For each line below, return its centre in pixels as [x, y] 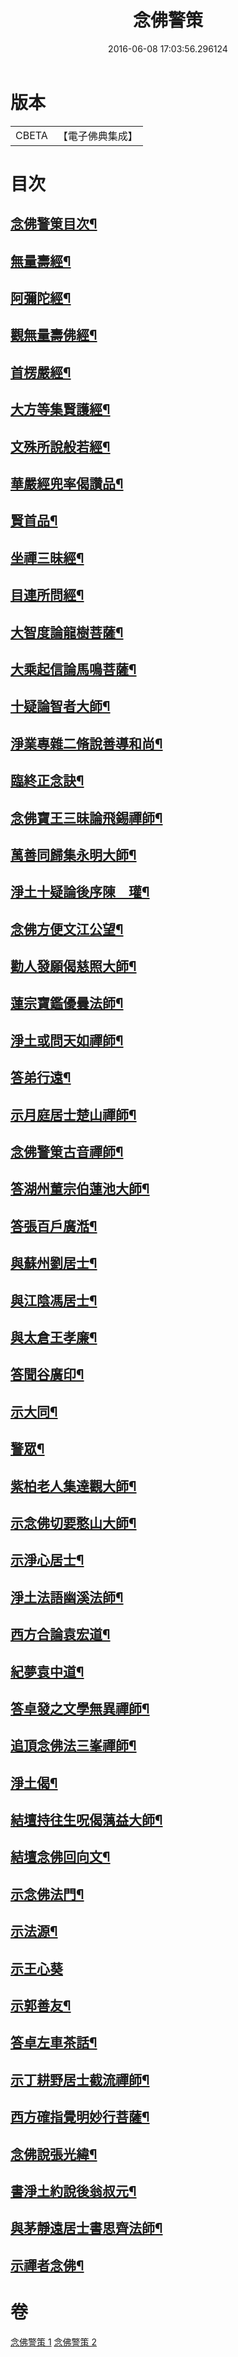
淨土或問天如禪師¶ [67, 1040]
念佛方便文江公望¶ [67, 929]
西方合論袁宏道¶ [60, 1634]
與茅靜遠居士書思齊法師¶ [86, 2228]
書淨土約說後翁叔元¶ [73, 2191]
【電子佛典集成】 [97, 136]
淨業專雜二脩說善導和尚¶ [86, 743]
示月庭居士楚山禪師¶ [73, 1114]
